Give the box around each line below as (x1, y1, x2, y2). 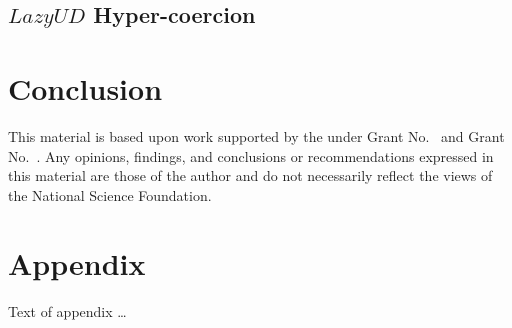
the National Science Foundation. (8, 184, 212, 205)
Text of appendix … (8, 301, 127, 322)
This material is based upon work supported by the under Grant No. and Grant (8, 125, 505, 146)
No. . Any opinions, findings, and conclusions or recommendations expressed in (8, 145, 494, 166)
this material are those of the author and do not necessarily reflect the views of (8, 165, 493, 186)
